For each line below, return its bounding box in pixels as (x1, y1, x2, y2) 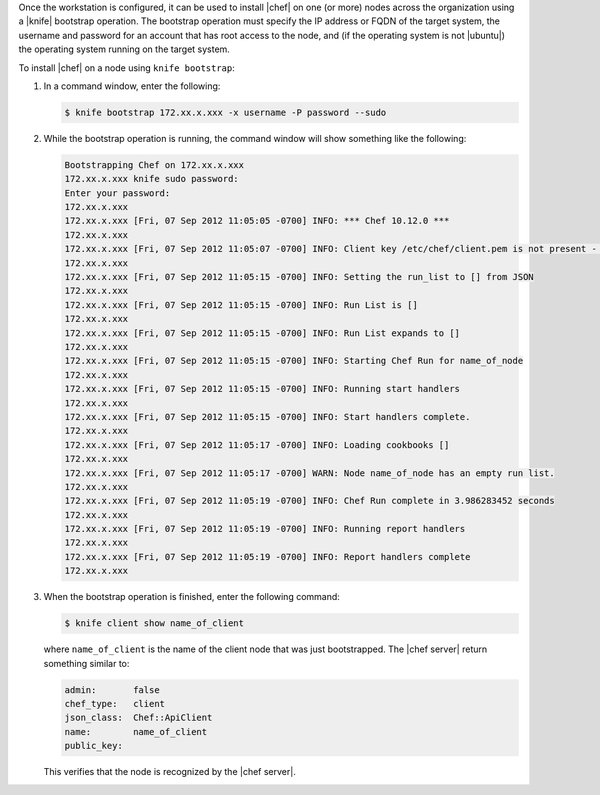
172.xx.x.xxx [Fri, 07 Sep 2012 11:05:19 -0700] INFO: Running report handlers (64, 523, 466, 535)
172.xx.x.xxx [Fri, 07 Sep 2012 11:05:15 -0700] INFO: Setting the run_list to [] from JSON (64, 271, 534, 283)
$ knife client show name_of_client (64, 618, 245, 629)
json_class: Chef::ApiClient (64, 712, 213, 724)
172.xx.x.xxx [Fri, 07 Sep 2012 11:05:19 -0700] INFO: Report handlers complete (64, 551, 471, 562)
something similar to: (43, 657, 130, 669)
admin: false (64, 684, 160, 695)
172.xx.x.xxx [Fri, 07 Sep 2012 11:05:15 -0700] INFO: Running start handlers (64, 383, 460, 395)
